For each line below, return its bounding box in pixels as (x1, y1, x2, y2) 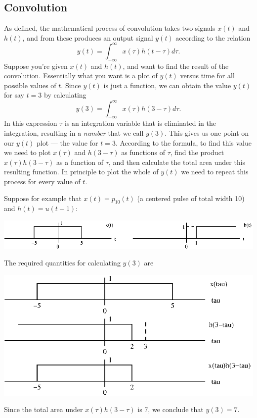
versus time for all (180, 70, 235, 81)
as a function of (56, 157, 104, 167)
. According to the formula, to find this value (115, 137, 252, 148)
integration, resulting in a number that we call (4, 127, 144, 138)
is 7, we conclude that (137, 404, 204, 415)
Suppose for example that (4, 193, 82, 203)
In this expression (4, 118, 57, 128)
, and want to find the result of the (123, 60, 229, 71)
